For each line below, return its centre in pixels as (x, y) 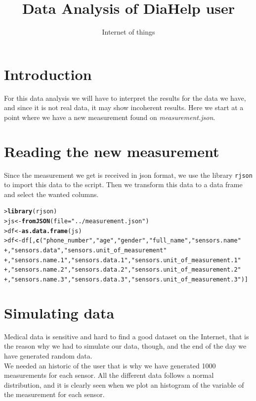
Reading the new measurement (112, 151)
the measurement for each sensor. (54, 394)
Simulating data (59, 312)
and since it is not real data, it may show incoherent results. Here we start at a (124, 107)
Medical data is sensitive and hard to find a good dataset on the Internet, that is (127, 336)
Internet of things (128, 32)
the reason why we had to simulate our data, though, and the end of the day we (125, 346)
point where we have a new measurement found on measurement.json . (110, 117)
